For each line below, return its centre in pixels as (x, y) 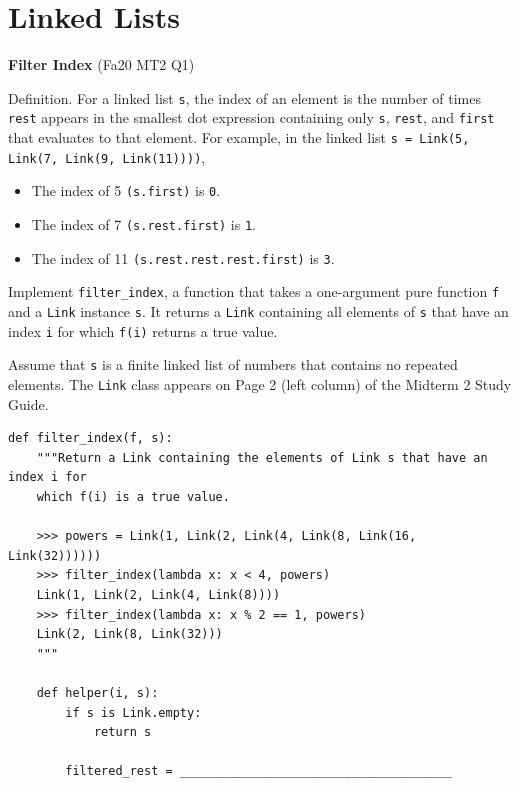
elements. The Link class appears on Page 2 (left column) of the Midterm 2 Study (260, 383)
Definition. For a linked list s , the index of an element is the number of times (244, 97)
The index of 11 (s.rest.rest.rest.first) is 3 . (183, 257)
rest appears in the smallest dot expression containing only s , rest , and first (251, 117)
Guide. (28, 403)
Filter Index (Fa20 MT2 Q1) (101, 64)
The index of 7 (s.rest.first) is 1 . (143, 224)
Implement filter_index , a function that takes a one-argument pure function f (254, 291)
